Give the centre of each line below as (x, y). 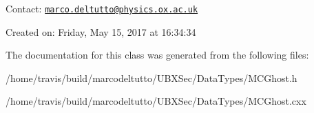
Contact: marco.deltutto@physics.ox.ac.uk (102, 8)
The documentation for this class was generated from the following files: (157, 55)
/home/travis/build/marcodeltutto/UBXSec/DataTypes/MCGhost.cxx (156, 101)
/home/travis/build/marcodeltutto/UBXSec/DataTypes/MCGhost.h (151, 78)
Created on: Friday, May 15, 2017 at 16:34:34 (101, 31)
